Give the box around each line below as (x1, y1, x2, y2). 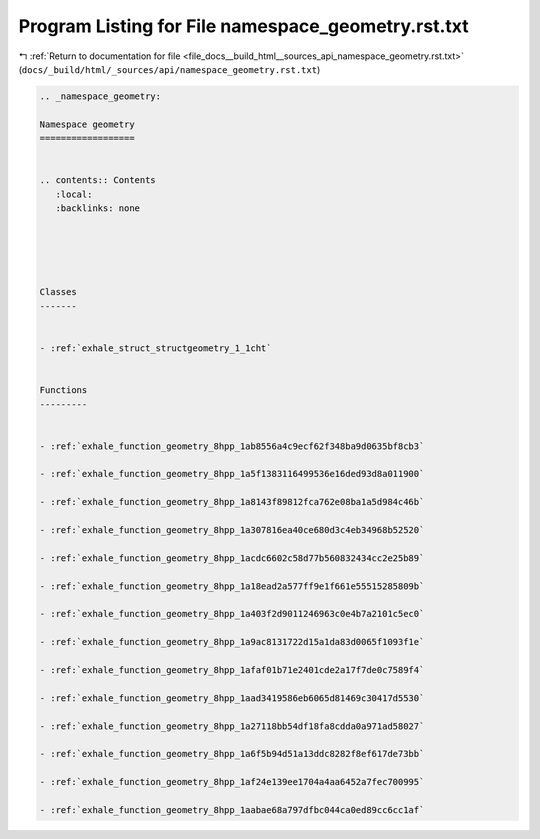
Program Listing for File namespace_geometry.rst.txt (18, 15, 469, 37)
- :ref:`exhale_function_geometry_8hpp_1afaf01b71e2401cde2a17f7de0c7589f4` (39, 664, 425, 675)
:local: (55, 188, 93, 200)
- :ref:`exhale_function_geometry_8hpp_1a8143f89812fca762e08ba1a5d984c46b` (39, 496, 425, 508)
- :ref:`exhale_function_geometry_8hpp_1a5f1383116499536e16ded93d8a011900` (39, 468, 425, 480)
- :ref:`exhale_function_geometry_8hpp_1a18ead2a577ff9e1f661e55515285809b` (39, 580, 425, 592)
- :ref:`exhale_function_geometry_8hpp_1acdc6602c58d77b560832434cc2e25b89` (39, 552, 425, 564)
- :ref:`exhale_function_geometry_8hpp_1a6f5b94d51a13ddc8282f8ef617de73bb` (39, 748, 425, 760)
